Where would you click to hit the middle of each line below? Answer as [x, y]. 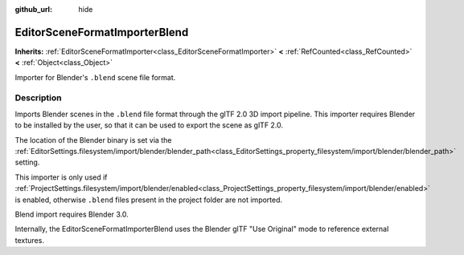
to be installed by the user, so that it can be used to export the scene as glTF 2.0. [149, 125]
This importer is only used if [61, 177]
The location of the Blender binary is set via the [93, 140]
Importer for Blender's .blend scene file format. [95, 77]
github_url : [33, 9]
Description [38, 98]
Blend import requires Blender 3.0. [72, 214]
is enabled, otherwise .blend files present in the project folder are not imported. [149, 200]
